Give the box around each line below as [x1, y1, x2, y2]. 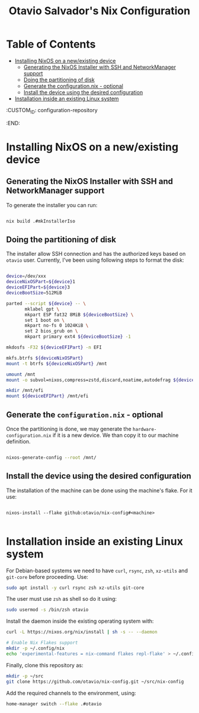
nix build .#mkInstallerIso [6, 218, 76, 224]
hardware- [132, 426, 157, 432]
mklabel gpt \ [24, 306, 60, 312]
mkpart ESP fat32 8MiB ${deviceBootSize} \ [24, 312, 134, 318]
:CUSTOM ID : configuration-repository [6, 106, 98, 115]
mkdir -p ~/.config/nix [6, 645, 65, 651]
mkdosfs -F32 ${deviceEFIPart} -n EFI [6, 344, 102, 351]
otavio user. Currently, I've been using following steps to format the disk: [6, 256, 185, 264]
